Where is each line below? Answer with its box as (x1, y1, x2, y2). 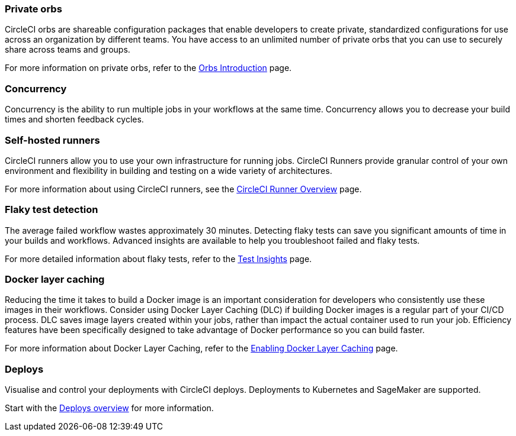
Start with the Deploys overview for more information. (5, 403, 214, 414)
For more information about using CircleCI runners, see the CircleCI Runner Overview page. (5, 183, 362, 194)
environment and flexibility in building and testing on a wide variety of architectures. (5, 165, 332, 176)
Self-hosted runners (5, 134, 100, 146)
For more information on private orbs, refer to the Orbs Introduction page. (5, 63, 292, 73)
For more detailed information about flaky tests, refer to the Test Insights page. (5, 253, 312, 264)
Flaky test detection (5, 204, 98, 216)
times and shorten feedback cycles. (5, 114, 144, 125)
